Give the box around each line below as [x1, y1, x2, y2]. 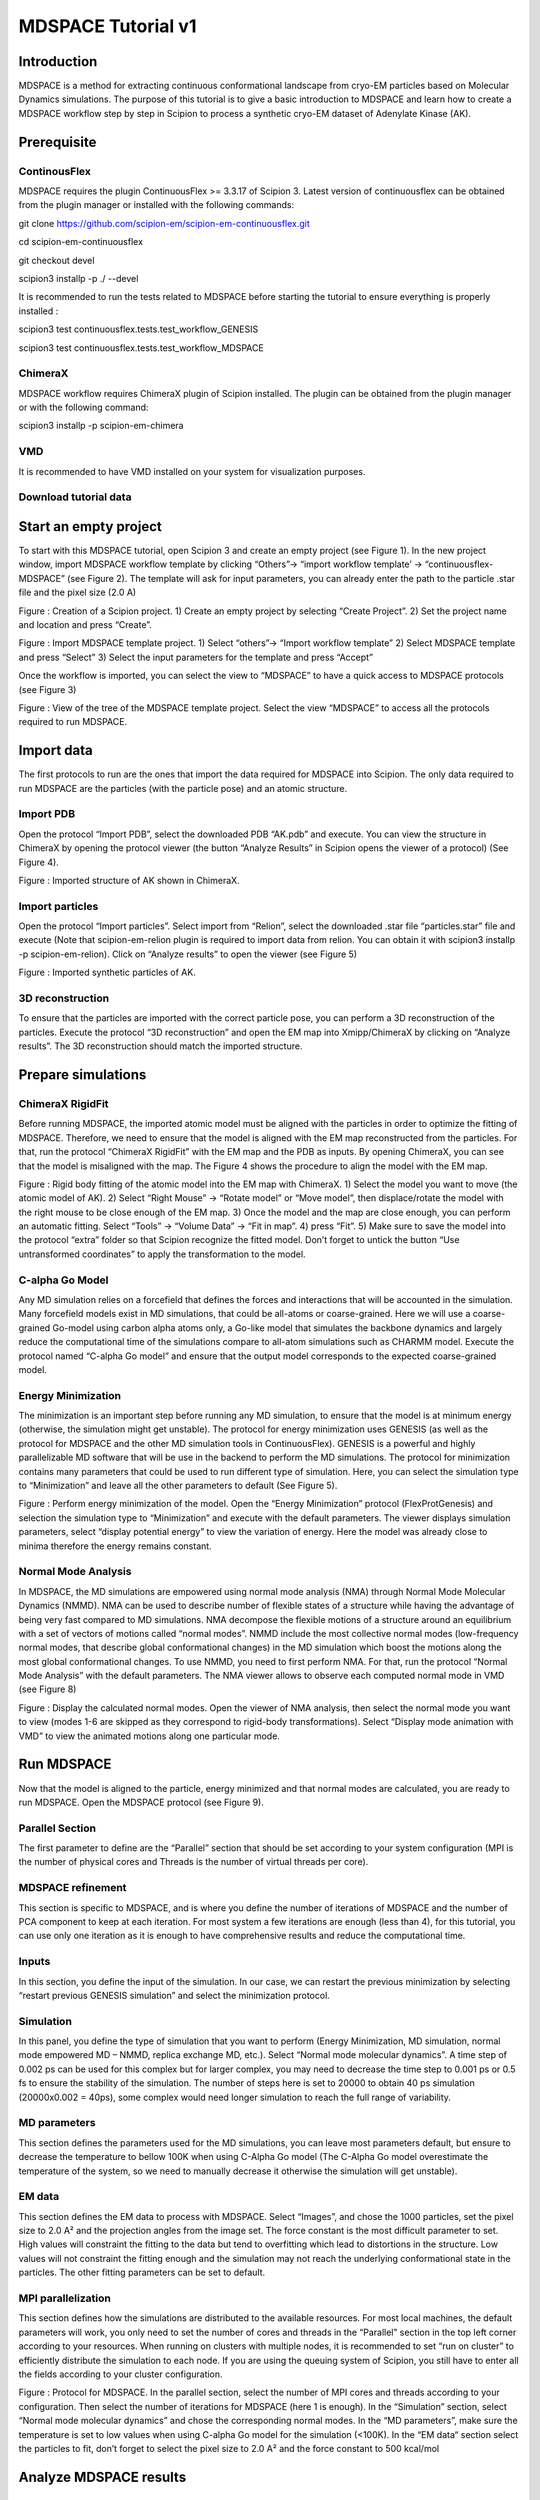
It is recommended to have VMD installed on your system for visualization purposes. [18, 465, 366, 477]
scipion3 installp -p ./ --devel [18, 272, 139, 284]
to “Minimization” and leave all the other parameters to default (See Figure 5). [18, 1480, 338, 1492]
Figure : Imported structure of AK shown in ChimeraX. [18, 874, 240, 886]
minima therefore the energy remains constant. [18, 1540, 212, 1552]
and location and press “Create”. [18, 619, 152, 630]
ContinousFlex [18, 164, 92, 178]
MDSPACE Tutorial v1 [18, 15, 197, 37]
